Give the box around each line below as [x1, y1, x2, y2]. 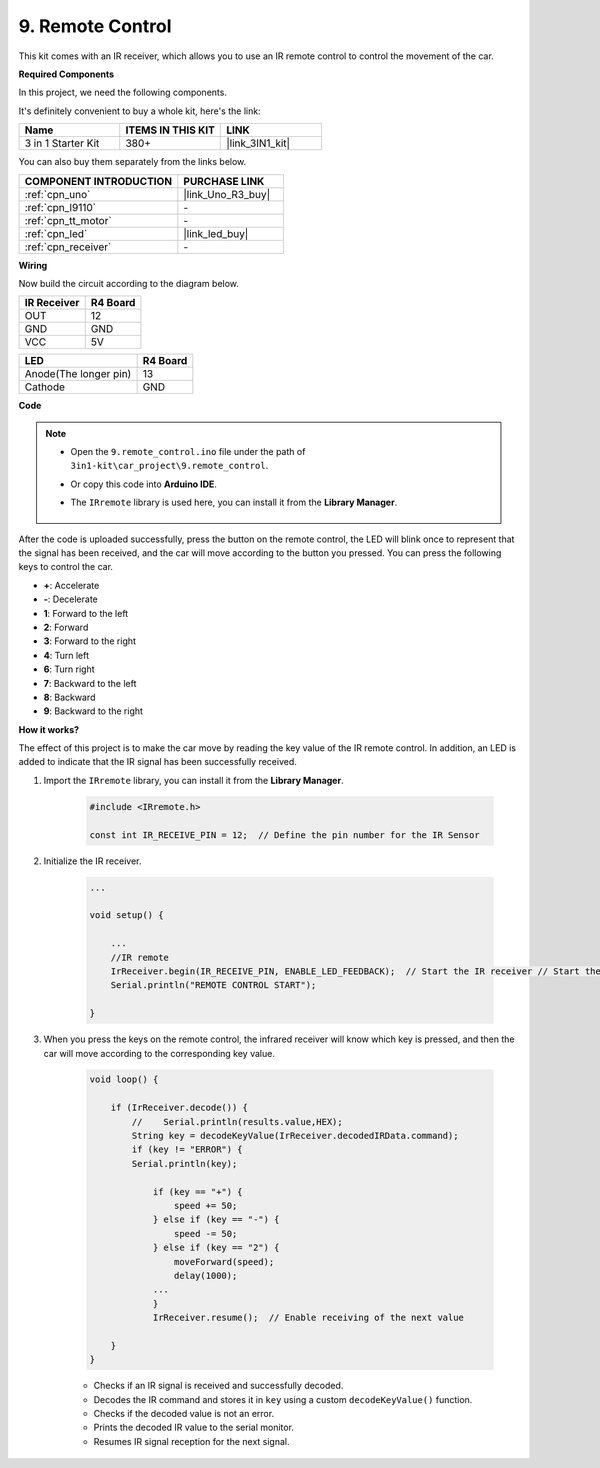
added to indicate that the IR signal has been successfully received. [18, 756, 297, 768]
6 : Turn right [43, 663, 95, 675]
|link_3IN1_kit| [226, 136, 290, 150]
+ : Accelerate [43, 579, 100, 591]
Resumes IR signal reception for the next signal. [93, 1435, 290, 1447]
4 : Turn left [43, 649, 90, 661]
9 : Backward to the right [43, 705, 144, 717]
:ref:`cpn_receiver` [24, 240, 112, 254]
